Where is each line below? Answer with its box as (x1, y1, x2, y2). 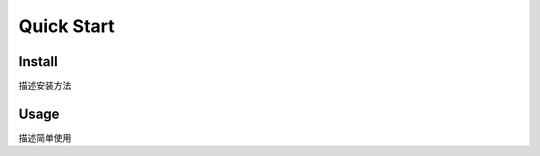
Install (18, 53, 59, 70)
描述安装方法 (18, 80, 72, 92)
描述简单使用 (18, 131, 72, 144)
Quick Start (18, 15, 115, 37)
